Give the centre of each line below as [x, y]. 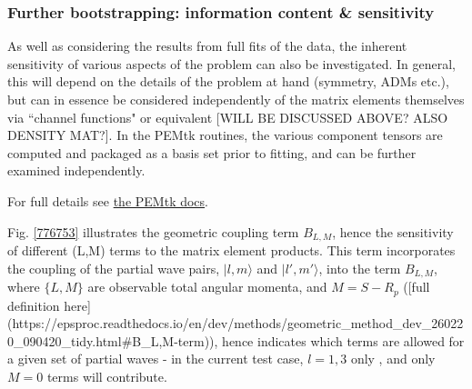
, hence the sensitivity [393, 231]
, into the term [360, 268]
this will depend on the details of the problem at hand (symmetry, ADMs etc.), [228, 81]
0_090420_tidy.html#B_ [79, 340]
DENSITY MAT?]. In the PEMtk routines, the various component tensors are [225, 135]
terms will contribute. [107, 376]
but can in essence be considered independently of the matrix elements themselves [236, 99]
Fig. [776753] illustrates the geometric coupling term [153, 231]
